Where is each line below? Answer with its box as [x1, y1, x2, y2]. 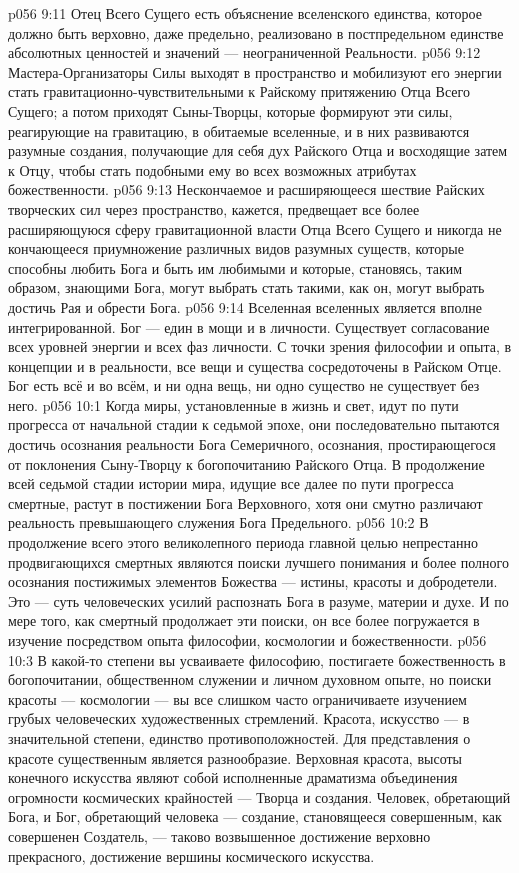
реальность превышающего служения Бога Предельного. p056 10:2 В [8, 512, 429, 533]
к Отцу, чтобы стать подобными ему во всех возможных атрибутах [8, 159, 417, 180]
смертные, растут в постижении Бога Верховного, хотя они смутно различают [8, 492, 483, 513]
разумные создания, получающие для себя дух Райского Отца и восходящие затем [8, 140, 508, 161]
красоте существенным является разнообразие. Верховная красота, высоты [8, 747, 462, 768]
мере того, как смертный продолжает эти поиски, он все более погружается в [8, 610, 480, 631]
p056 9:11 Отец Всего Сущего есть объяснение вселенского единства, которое [8, 3, 482, 23]
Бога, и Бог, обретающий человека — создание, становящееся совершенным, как [8, 806, 502, 827]
